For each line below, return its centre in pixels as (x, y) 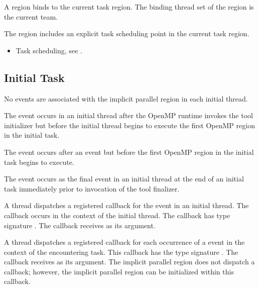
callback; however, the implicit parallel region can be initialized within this (119, 271)
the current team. (31, 16)
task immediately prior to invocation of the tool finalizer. (92, 188)
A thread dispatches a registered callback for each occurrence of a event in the (124, 242)
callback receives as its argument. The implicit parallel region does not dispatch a (129, 262)
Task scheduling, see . (49, 50)
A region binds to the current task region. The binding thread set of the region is (129, 7)
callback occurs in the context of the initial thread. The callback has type (117, 215)
